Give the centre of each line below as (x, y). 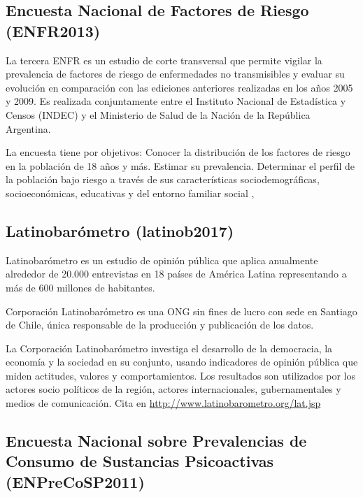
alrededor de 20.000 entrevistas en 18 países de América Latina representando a (176, 274)
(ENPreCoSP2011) (75, 481)
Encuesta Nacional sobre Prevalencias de (156, 441)
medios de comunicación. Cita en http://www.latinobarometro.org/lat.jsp (163, 403)
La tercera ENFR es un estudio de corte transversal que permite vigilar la (164, 60)
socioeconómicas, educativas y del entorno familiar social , (130, 193)
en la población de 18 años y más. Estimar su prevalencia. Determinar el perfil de (180, 165)
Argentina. (28, 128)
